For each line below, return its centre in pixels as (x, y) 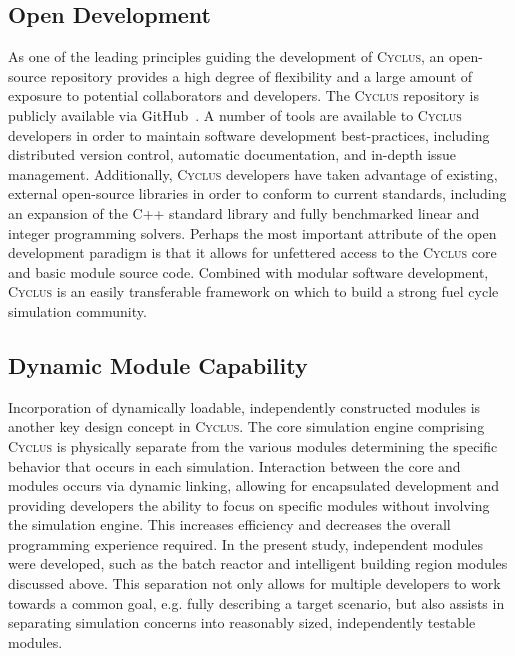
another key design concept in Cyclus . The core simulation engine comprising (246, 426)
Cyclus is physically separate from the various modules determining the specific (253, 445)
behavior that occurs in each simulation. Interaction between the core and (234, 465)
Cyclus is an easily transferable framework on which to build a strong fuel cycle (253, 291)
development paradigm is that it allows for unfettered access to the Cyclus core (252, 252)
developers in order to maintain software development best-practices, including (249, 134)
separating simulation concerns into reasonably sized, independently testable (242, 622)
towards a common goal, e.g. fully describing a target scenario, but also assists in (256, 602)
